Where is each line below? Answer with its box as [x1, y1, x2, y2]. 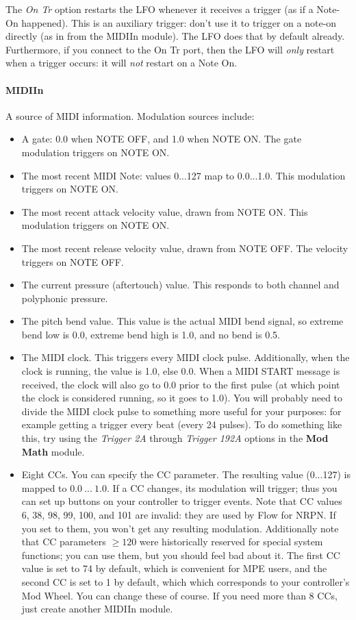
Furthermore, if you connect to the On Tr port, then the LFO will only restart [5, 42, 335, 56]
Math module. [21, 444, 85, 458]
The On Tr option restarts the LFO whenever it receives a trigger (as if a [5, 2, 314, 16]
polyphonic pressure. [21, 290, 108, 305]
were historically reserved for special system [139, 534, 323, 549]
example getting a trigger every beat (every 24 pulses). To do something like [21, 417, 342, 432]
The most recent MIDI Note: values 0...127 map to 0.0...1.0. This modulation [21, 168, 346, 182]
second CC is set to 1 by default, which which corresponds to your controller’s [21, 574, 350, 588]
